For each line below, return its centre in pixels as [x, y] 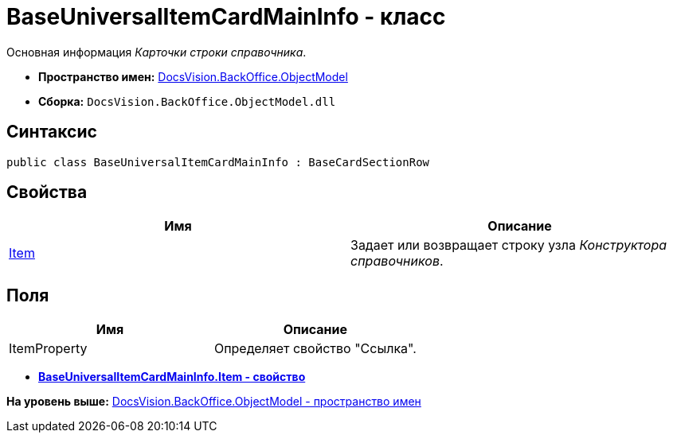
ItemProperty [48, 349]
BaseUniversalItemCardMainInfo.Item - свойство [172, 377]
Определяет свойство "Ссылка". [315, 349]
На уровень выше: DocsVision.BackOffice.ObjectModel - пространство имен [214, 402]
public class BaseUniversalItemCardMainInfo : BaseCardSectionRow [218, 162]
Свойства [47, 192]
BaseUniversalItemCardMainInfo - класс [226, 17]
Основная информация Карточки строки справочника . [157, 52]
